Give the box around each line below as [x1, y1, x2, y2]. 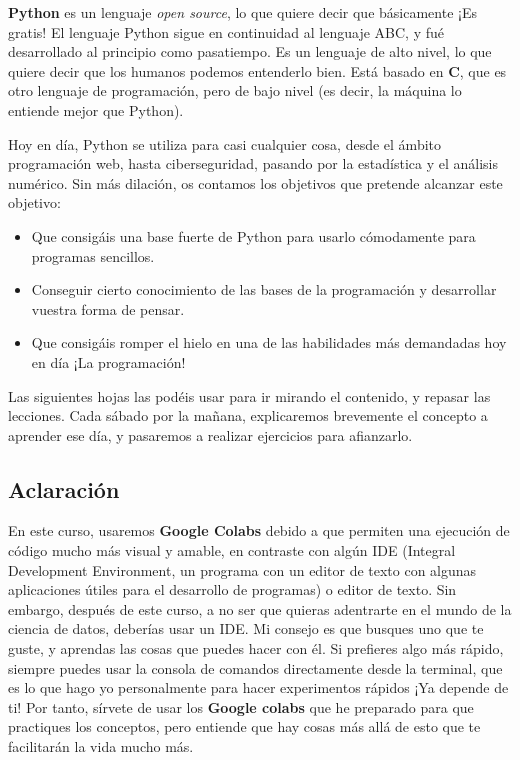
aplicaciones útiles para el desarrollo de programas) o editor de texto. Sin [8, 579, 457, 600]
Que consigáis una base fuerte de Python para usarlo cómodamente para [31, 225, 476, 246]
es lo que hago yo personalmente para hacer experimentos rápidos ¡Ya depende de [8, 677, 509, 698]
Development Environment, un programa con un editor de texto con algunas [8, 559, 477, 580]
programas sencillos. [31, 245, 155, 266]
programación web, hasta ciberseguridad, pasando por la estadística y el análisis [8, 153, 498, 174]
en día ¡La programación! [31, 351, 186, 372]
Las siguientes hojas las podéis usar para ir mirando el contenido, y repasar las [8, 385, 491, 406]
